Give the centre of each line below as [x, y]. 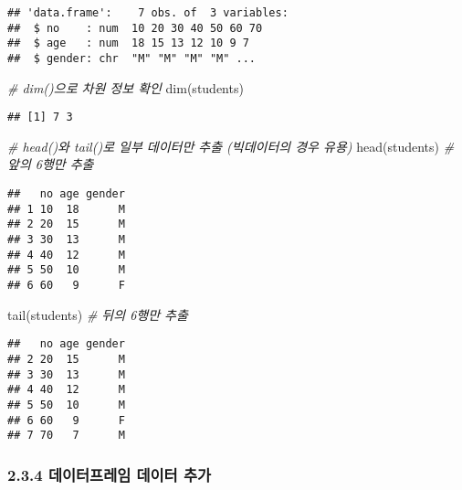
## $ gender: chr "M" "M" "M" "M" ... [132, 58]
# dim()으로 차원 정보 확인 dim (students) [126, 87]
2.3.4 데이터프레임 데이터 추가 [110, 474]
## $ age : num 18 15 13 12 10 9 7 [128, 43]
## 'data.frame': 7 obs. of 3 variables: [148, 13]
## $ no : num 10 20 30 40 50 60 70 [135, 28]
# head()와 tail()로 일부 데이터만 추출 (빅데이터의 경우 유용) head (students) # [231, 146]
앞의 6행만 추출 [51, 164]
